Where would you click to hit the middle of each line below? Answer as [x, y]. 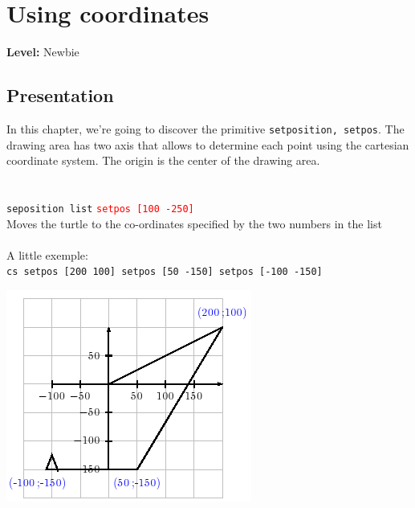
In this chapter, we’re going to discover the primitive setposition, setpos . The [205, 128]
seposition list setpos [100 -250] [100, 209]
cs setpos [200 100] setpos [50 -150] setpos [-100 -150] [165, 272]
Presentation [60, 95]
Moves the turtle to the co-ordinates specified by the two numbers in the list [194, 223]
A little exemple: [47, 254]
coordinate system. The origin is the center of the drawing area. [163, 160]
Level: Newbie [43, 52]
